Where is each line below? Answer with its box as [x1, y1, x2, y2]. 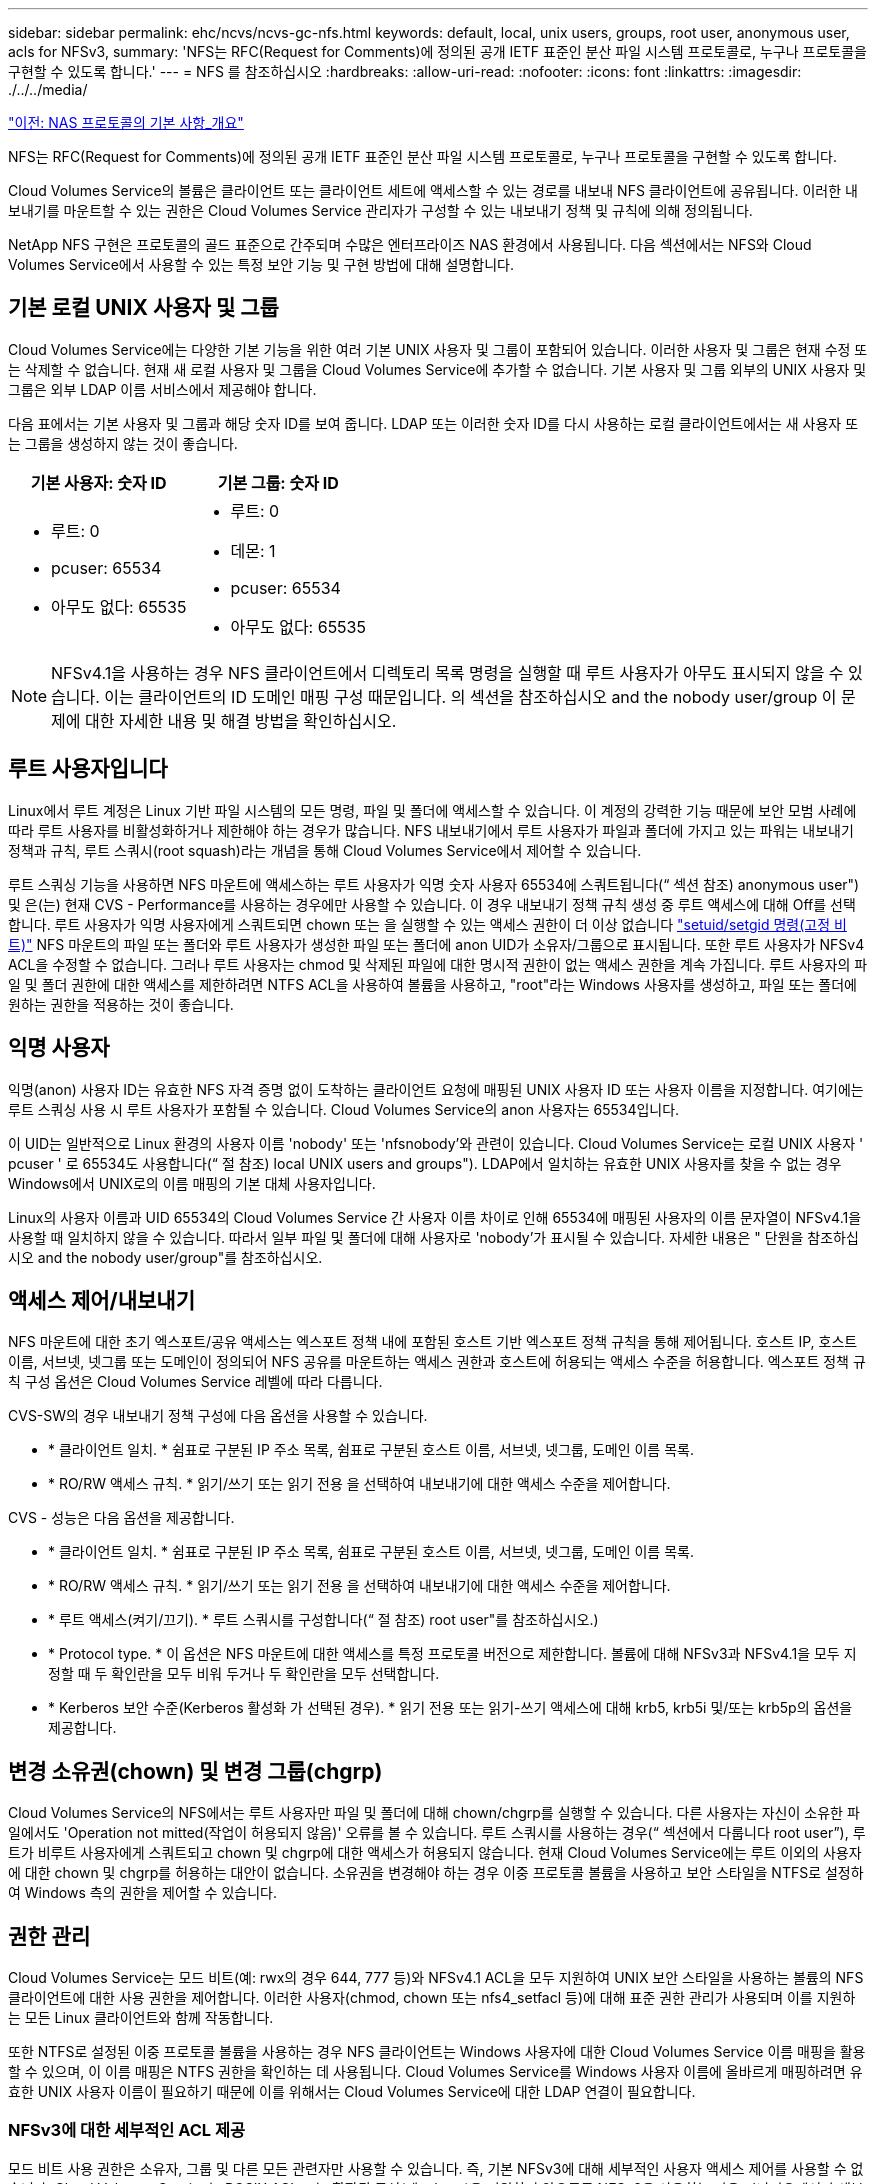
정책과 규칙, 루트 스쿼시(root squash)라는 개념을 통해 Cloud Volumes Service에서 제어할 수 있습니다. [8, 841, 642, 859]
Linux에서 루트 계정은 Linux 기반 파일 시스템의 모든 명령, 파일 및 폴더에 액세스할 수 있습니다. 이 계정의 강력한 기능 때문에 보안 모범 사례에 [8, 801, 857, 819]
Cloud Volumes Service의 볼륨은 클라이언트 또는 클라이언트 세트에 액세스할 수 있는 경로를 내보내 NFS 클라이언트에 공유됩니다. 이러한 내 [8, 182, 858, 199]
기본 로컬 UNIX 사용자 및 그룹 [8, 295, 279, 321]
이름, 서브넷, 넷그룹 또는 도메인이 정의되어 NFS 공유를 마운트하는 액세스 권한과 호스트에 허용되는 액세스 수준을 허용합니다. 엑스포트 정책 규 [8, 1353, 866, 1371]
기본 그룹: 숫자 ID [217, 472, 339, 493]
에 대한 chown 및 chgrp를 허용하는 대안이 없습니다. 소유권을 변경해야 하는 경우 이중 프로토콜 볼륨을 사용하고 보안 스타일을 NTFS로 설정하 [8, 1864, 864, 1882]
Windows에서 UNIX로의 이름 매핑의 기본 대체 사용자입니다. [8, 1174, 376, 1192]
